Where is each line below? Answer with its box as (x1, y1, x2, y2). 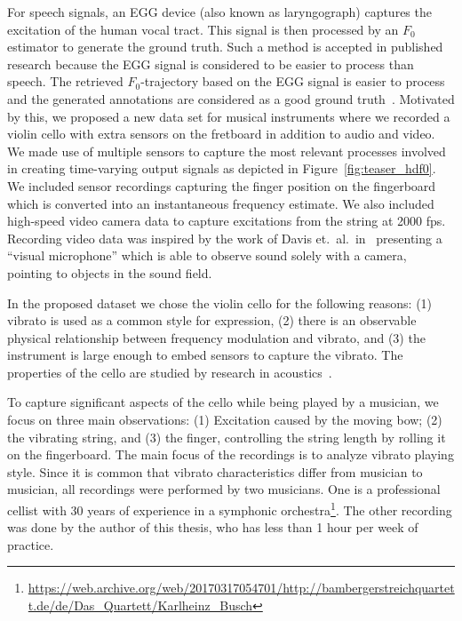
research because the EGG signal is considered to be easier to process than (7, 54, 414, 73)
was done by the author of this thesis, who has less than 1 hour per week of (7, 518, 418, 537)
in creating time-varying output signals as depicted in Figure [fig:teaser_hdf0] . (7, 159, 436, 178)
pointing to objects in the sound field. (7, 263, 212, 282)
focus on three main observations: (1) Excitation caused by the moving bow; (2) (7, 410, 442, 429)
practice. (7, 535, 54, 553)
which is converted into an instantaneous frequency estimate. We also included (7, 194, 434, 212)
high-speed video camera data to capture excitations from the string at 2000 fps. (7, 211, 446, 230)
